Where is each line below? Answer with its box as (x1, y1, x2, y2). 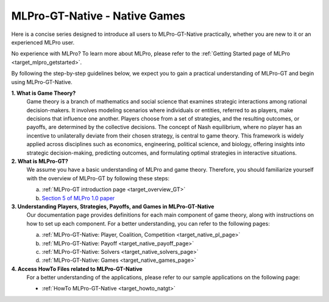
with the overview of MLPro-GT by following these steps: (26, 174, 170, 182)
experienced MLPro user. (11, 38, 75, 46)
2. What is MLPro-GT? (11, 158, 68, 165)
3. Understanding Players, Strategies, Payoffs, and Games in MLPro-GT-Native (11, 203, 214, 210)
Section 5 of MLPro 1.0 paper (41, 194, 115, 202)
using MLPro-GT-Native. (11, 78, 73, 85)
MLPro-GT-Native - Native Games (11, 9, 186, 23)
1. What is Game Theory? (11, 89, 76, 97)
